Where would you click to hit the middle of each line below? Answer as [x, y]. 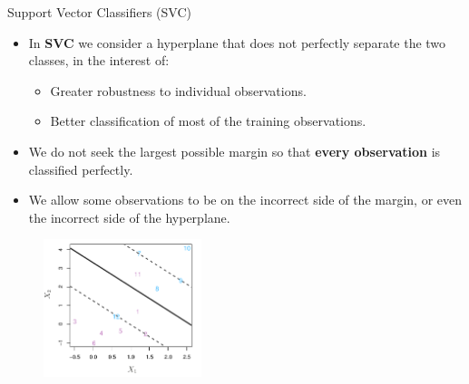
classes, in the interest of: [99, 60]
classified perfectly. [81, 169]
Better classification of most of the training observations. [208, 121]
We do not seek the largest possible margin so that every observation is [234, 151]
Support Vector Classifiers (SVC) [99, 12]
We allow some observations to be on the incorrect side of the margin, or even [245, 200]
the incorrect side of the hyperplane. [129, 217]
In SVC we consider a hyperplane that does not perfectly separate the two [237, 42]
